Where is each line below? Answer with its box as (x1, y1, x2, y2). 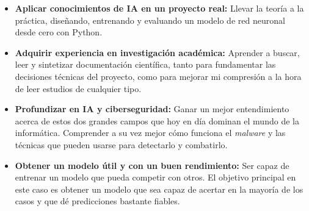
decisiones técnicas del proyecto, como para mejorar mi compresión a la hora (15, 70, 302, 82)
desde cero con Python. (15, 26, 103, 38)
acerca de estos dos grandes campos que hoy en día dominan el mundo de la (15, 114, 299, 127)
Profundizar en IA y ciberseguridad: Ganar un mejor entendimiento (15, 102, 289, 115)
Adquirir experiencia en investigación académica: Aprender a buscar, (15, 46, 300, 59)
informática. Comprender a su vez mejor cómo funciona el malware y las (15, 126, 286, 139)
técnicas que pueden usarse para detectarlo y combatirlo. (15, 138, 228, 151)
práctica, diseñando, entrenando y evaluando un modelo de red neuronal (15, 13, 285, 26)
